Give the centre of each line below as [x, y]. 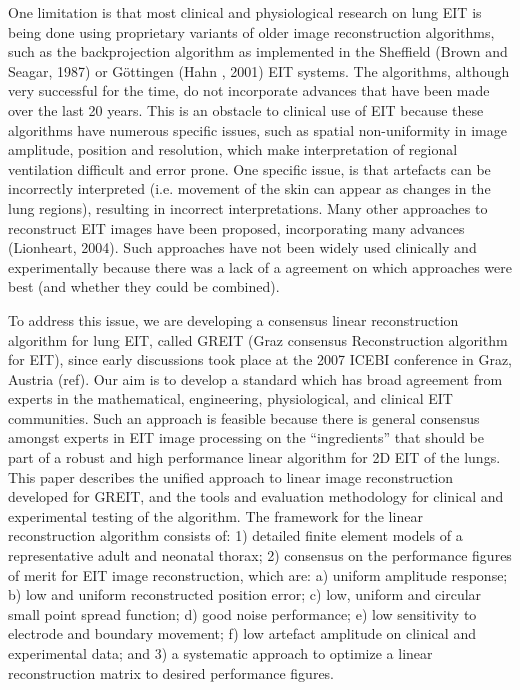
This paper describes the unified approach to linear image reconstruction [231, 476]
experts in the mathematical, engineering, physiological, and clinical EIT [230, 398]
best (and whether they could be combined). [144, 286]
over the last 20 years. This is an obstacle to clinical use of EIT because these [246, 109]
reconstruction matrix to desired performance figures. [171, 672]
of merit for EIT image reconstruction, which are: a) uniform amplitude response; [258, 574]
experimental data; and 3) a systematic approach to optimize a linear [220, 653]
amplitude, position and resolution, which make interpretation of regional [233, 149]
